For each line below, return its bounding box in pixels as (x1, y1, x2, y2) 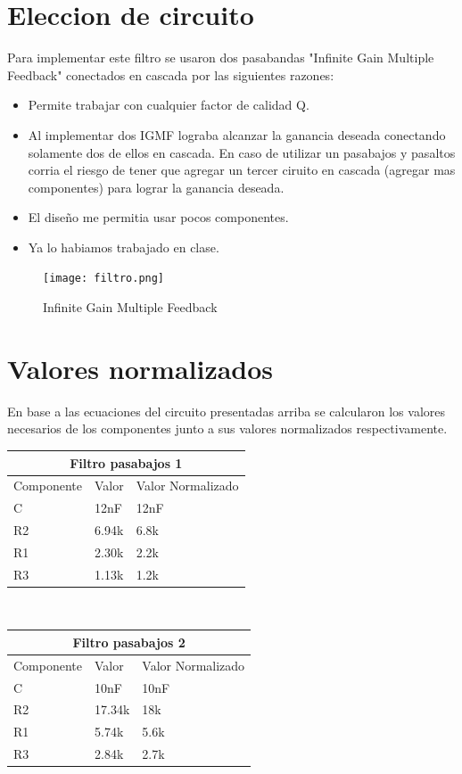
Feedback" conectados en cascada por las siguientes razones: (7, 65, 334, 84)
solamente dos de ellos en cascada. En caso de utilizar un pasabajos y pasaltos (28, 143, 456, 161)
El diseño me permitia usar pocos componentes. (28, 208, 289, 226)
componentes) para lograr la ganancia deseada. (28, 177, 285, 196)
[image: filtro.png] (43, 272, 165, 285)
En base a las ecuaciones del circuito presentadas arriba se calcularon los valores (7, 401, 445, 420)
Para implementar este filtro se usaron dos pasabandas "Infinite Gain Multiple (7, 48, 434, 67)
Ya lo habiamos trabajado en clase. (28, 237, 219, 256)
